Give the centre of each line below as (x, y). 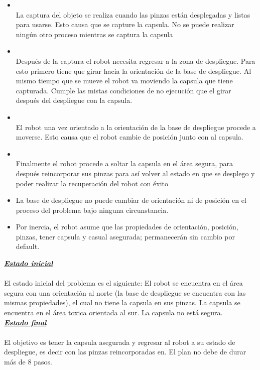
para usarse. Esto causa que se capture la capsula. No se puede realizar (125, 24)
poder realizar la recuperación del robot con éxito (92, 183)
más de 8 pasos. (28, 361)
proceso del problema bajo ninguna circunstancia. (92, 210)
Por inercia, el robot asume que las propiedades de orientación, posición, (127, 227)
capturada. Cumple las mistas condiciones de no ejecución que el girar (123, 90)
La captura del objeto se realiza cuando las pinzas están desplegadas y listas (133, 14)
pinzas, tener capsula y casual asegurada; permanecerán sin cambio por (125, 236)
